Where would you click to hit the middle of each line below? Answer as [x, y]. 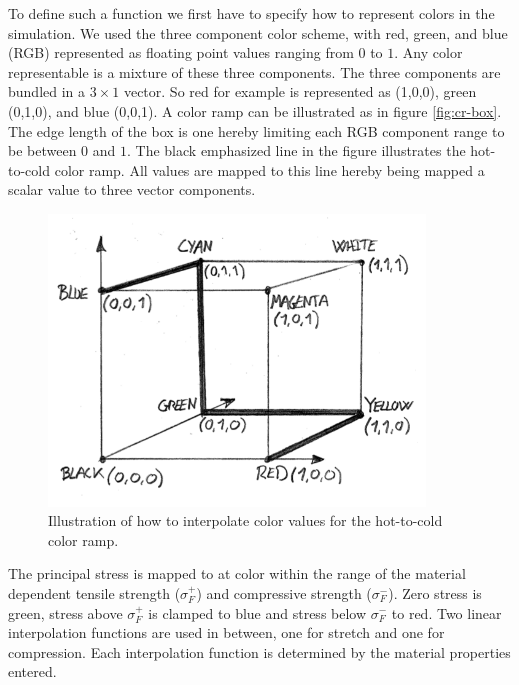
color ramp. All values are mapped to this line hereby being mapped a [269, 169]
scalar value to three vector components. [132, 189]
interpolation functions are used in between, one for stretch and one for [226, 632]
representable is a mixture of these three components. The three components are [254, 71]
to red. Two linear [446, 612]
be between [42, 150]
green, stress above [65, 612]
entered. [32, 671]
